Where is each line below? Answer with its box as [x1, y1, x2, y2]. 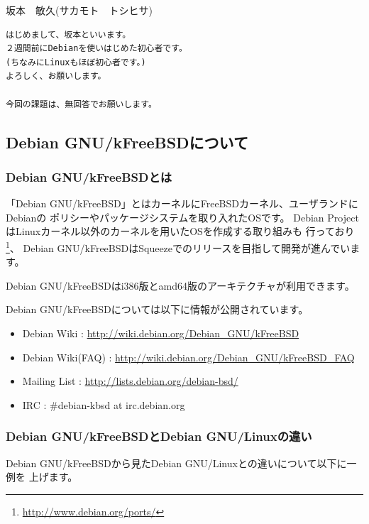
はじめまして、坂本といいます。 [6, 29, 131, 40]
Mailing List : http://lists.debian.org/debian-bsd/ [22, 373, 238, 388]
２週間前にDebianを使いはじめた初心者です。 [6, 43, 187, 54]
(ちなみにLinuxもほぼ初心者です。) [6, 57, 146, 67]
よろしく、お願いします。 [6, 71, 106, 82]
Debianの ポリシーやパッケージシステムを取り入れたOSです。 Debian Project [6, 209, 359, 224]
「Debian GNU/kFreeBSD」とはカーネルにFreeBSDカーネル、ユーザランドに [6, 196, 358, 211]
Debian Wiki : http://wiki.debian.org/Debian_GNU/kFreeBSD [22, 325, 299, 340]
